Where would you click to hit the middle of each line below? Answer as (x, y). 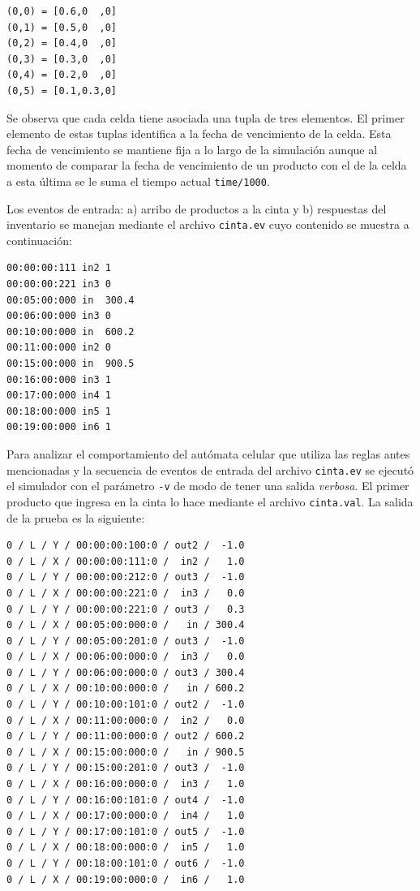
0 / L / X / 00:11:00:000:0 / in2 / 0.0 (126, 720)
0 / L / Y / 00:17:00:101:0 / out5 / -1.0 (126, 831)
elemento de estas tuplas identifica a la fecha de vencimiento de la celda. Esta (199, 133)
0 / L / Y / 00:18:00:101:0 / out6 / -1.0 (126, 863)
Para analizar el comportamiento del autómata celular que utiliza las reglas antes (208, 453)
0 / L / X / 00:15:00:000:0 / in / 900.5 (126, 752)
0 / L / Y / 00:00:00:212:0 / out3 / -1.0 (126, 577)
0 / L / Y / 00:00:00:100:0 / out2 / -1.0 (126, 546)
